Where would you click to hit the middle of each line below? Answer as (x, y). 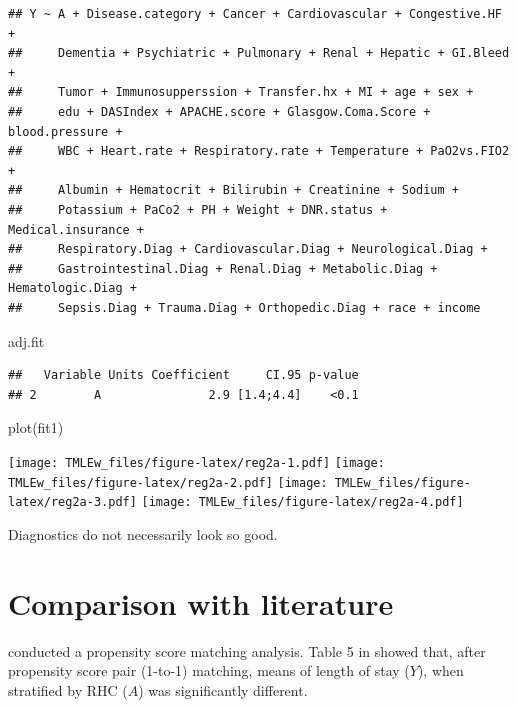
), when (440, 670)
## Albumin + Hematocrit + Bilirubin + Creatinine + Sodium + (234, 190)
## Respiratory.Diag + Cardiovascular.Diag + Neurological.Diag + (248, 249)
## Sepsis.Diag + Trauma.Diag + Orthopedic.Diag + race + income (244, 307)
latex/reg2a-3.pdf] (72, 502)
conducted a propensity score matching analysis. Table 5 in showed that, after (247, 650)
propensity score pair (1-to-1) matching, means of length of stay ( (209, 670)
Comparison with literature (201, 602)
